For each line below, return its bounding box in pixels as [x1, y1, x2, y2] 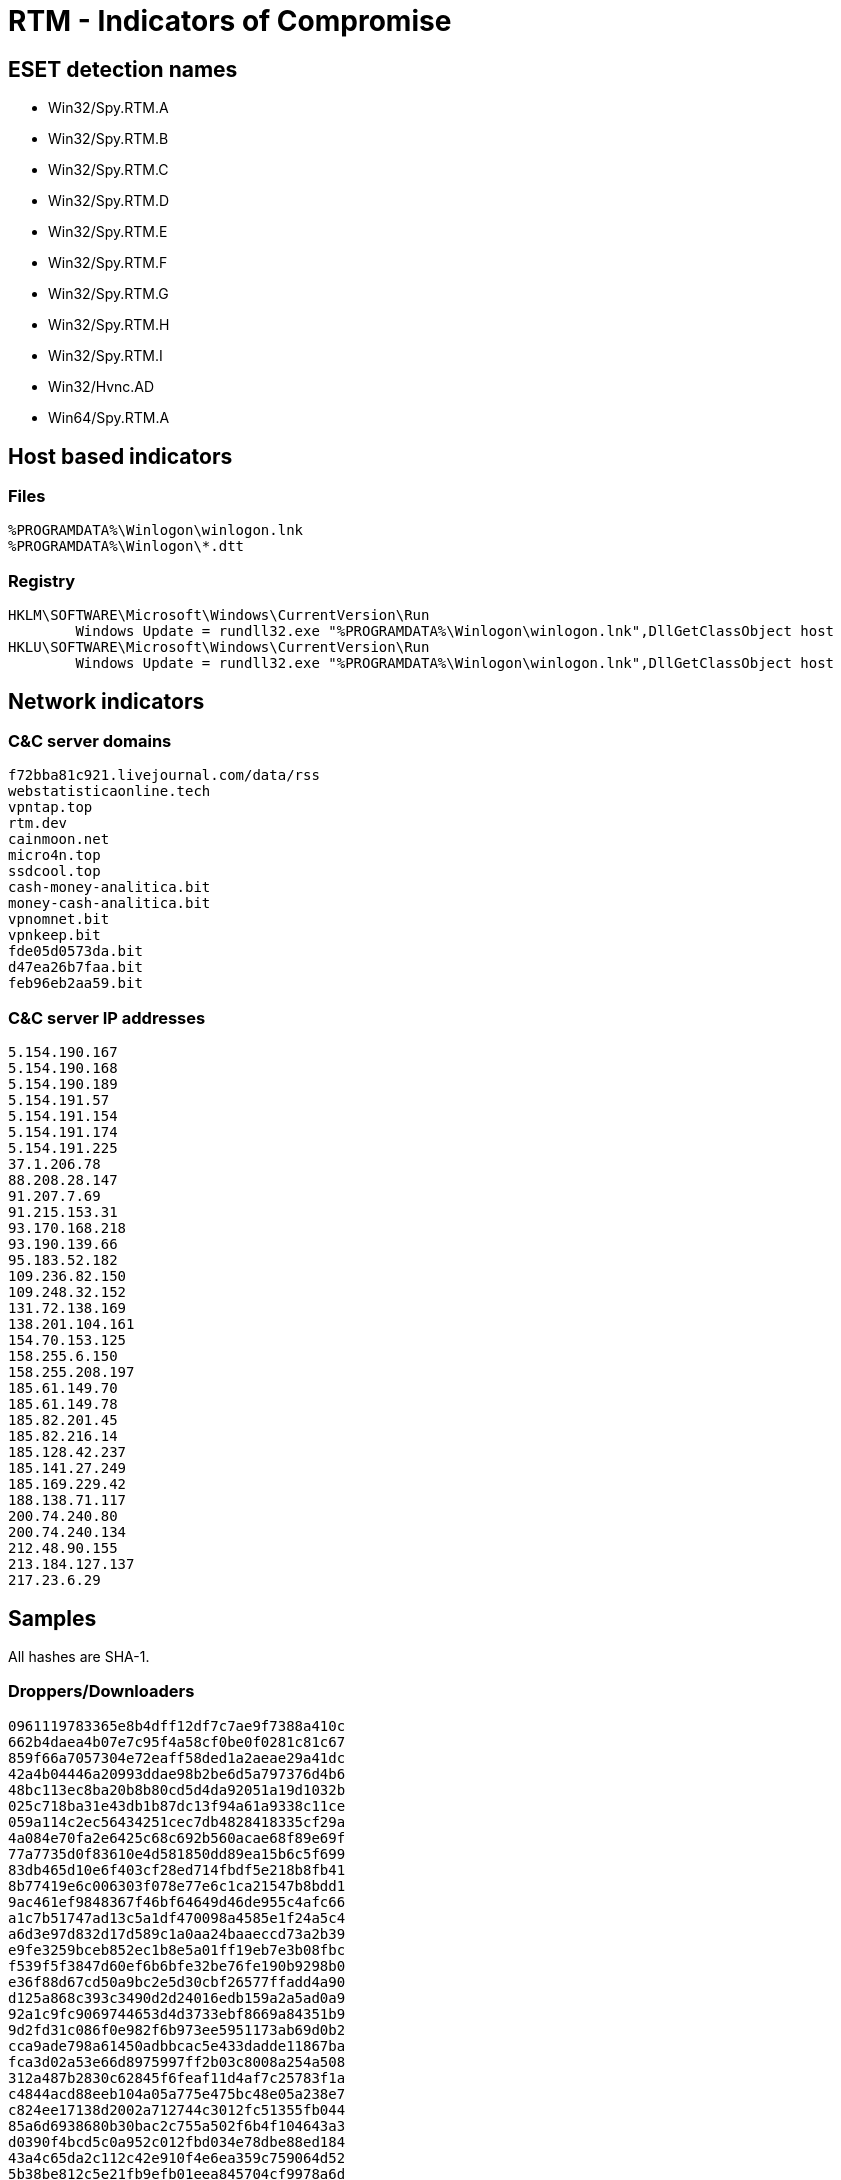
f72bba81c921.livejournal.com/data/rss [8, 767, 320, 784]
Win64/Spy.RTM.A [48, 409, 170, 427]
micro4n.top [8, 847, 101, 864]
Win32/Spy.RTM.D [48, 192, 170, 210]
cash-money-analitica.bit [8, 879, 211, 896]
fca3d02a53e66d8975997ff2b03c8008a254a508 [8, 2053, 346, 2070]
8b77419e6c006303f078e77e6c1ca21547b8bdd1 [8, 1877, 346, 1894]
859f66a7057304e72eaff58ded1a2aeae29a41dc [8, 1749, 346, 1766]
